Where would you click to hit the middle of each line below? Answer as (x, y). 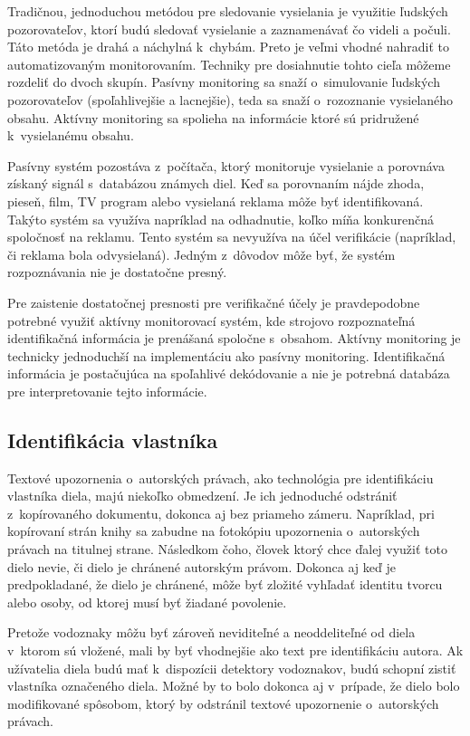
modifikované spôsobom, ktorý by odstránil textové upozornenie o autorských (223, 703)
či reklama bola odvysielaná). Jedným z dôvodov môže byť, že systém (201, 254)
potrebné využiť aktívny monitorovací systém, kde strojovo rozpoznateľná (211, 320)
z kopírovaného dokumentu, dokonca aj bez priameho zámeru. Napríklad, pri (221, 513)
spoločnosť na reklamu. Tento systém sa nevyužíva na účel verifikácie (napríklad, (232, 237)
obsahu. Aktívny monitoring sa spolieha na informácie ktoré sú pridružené (213, 117)
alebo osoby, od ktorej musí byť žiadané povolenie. (147, 602)
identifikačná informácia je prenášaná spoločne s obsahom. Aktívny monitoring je (234, 338)
